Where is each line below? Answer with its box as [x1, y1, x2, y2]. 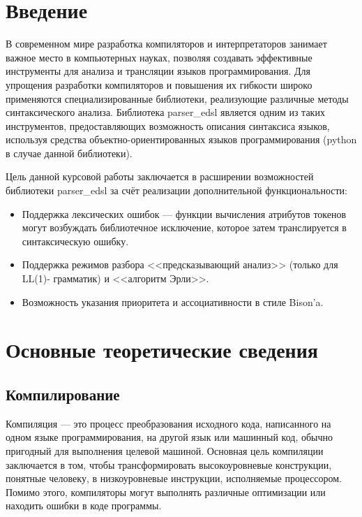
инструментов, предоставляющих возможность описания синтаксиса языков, [6, 118, 330, 133]
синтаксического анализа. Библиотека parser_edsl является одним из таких [6, 105, 325, 119]
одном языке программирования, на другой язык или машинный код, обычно [6, 430, 333, 444]
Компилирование [6, 383, 120, 405]
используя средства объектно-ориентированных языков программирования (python [6, 132, 357, 147]
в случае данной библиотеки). [6, 145, 133, 160]
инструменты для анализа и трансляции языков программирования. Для [6, 64, 310, 78]
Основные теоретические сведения [6, 335, 318, 364]
